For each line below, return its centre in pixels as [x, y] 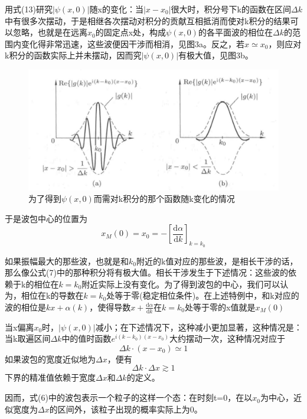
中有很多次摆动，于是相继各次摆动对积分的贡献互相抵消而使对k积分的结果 [148, 20]
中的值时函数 [86, 338]
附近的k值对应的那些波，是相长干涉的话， [217, 261]
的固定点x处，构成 [131, 32]
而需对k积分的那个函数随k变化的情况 [164, 199]
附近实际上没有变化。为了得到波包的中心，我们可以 [181, 284]
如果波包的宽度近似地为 [50, 359]
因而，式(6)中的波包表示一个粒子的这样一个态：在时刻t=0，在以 [129, 397]
